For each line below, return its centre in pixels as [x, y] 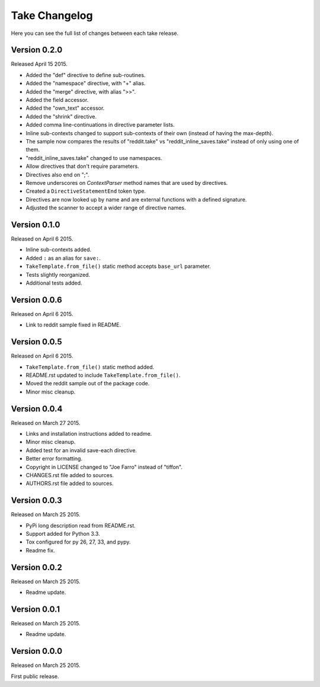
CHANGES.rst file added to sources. [70, 475]
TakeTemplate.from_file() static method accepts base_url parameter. [119, 266]
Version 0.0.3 [36, 501]
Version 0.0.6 [36, 300]
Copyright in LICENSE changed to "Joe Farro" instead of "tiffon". [104, 467]
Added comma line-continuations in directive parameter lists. [100, 125]
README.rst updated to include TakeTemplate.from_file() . [103, 375]
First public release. [35, 676]
